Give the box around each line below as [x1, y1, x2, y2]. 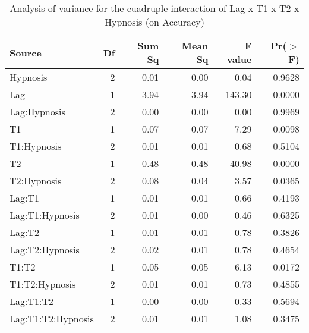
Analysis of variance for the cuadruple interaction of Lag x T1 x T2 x [10, 1, 299, 15]
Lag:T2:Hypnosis [10, 243, 80, 256]
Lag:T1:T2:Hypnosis [10, 312, 94, 325]
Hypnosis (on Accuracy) [105, 15, 204, 29]
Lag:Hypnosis [10, 105, 65, 118]
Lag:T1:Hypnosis [10, 208, 80, 222]
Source [10, 45, 42, 59]
